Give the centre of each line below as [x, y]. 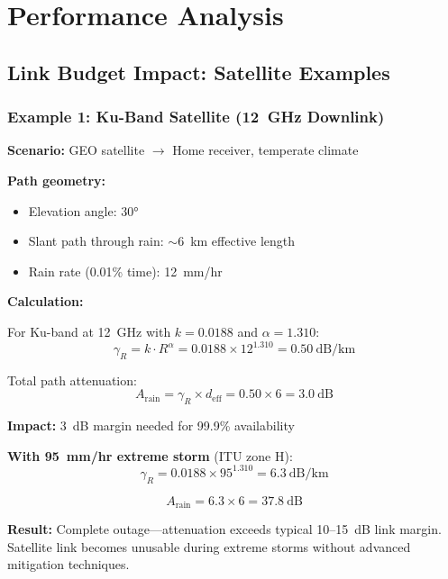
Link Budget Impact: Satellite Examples [199, 72]
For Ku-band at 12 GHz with [89, 331]
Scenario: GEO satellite [76, 150]
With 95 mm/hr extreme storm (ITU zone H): [150, 455]
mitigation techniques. [69, 564]
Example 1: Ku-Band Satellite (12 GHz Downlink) [196, 117]
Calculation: [46, 301]
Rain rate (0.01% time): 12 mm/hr [125, 271]
